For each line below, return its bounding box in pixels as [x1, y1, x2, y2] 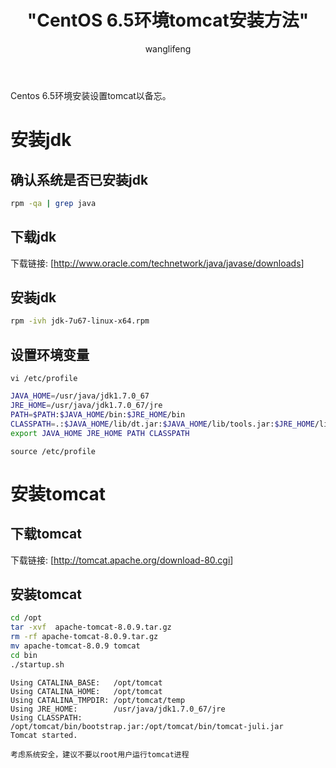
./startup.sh [10, 659, 65, 670]
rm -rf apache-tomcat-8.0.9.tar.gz [10, 632, 159, 642]
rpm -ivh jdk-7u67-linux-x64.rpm [10, 316, 150, 326]
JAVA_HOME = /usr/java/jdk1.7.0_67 [10, 391, 150, 401]
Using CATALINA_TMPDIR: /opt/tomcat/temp [10, 695, 186, 705]
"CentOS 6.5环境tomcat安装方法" [26, 9, 310, 32]
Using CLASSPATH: [10, 712, 83, 723]
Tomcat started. [10, 730, 78, 740]
